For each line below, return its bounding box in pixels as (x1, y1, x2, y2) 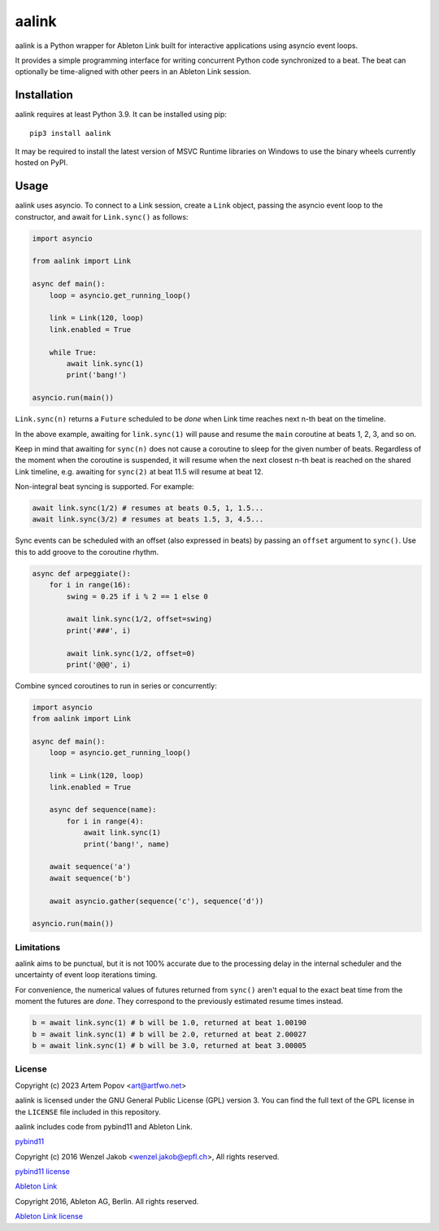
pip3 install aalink (29, 129, 111, 138)
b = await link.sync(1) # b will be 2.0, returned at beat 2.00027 (32, 1029, 307, 1039)
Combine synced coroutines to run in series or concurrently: (15, 680, 217, 691)
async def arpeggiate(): (32, 569, 132, 578)
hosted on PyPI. (15, 158, 68, 168)
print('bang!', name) (83, 839, 170, 849)
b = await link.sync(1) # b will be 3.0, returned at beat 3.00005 (32, 1041, 307, 1050)
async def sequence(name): (49, 805, 158, 814)
